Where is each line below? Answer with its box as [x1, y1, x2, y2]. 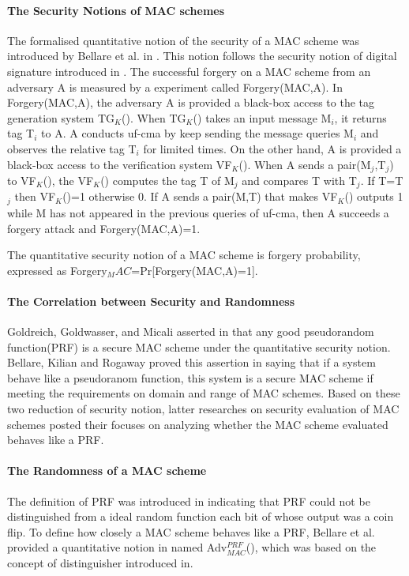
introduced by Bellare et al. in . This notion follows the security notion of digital [7, 47, 397, 64]
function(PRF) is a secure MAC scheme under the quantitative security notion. [7, 338, 391, 355]
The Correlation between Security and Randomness [7, 292, 295, 309]
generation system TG [7, 109, 114, 126]
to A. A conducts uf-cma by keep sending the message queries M [41, 125, 354, 141]
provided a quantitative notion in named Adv [7, 539, 227, 555]
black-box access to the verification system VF [7, 156, 232, 172]
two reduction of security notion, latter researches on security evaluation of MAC [7, 401, 400, 417]
